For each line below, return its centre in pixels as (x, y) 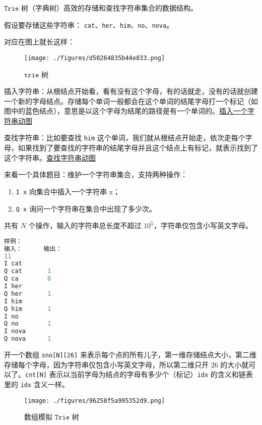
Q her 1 (28, 294)
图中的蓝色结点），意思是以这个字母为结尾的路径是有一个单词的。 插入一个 (126, 111)
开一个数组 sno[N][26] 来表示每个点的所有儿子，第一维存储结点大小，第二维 (130, 355)
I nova (15, 331)
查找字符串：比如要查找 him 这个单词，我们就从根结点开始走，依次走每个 (125, 138)
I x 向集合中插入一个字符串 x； (68, 191)
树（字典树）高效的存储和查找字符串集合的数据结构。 (110, 8)
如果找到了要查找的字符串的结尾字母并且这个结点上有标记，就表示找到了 (138, 148)
